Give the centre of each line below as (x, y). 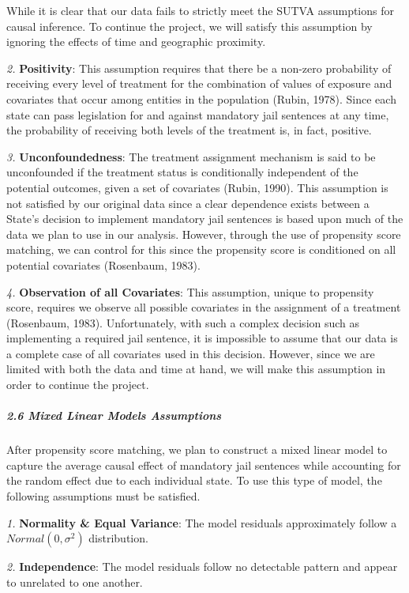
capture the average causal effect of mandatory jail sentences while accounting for (204, 465)
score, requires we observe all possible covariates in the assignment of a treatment (204, 307)
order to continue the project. (78, 385)
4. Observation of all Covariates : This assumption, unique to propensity (190, 291)
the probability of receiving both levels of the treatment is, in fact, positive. (189, 130)
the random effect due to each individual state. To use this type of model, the (194, 480)
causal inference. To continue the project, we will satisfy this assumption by (189, 26)
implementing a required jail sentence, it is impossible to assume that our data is (202, 338)
